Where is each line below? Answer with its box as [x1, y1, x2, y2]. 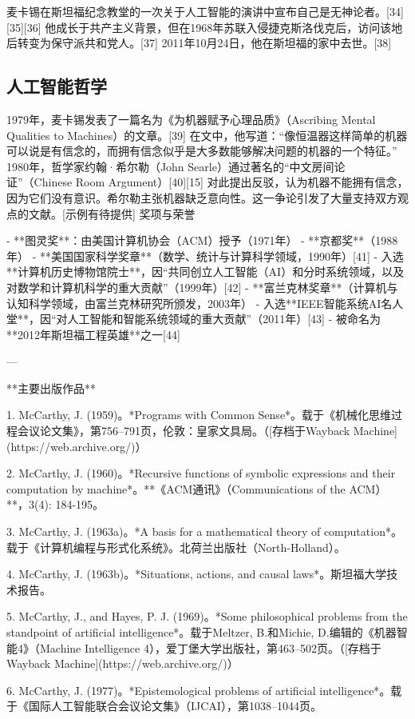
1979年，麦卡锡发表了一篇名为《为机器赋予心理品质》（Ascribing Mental [6, 110, 376, 127]
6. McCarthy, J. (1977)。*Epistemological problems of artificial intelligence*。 [6, 681, 391, 698]
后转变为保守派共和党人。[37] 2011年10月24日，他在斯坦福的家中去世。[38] [6, 34, 392, 51]
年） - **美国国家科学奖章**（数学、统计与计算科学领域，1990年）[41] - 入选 [6, 247, 404, 264]
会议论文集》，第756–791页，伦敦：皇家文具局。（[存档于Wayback [17, 422, 350, 439]
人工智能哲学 [6, 74, 107, 98]
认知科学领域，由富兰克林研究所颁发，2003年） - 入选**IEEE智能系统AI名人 [6, 294, 404, 311]
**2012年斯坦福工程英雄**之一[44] [6, 326, 180, 342]
